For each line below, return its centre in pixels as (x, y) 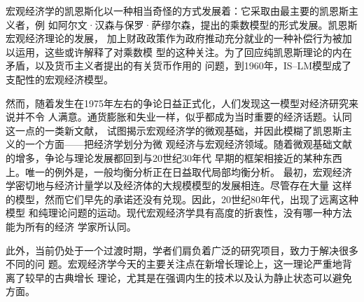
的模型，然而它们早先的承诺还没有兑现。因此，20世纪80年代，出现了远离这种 (182, 199)
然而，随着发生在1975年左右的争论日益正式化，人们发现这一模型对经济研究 (177, 103)
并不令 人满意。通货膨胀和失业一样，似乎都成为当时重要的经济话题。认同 (183, 117)
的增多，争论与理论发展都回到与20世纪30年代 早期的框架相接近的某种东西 (174, 157)
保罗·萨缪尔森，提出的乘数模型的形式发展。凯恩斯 (241, 24)
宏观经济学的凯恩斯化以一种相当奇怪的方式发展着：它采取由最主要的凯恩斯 (177, 11)
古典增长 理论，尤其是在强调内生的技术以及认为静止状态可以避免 (203, 277)
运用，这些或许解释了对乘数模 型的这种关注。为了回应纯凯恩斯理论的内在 (183, 52)
